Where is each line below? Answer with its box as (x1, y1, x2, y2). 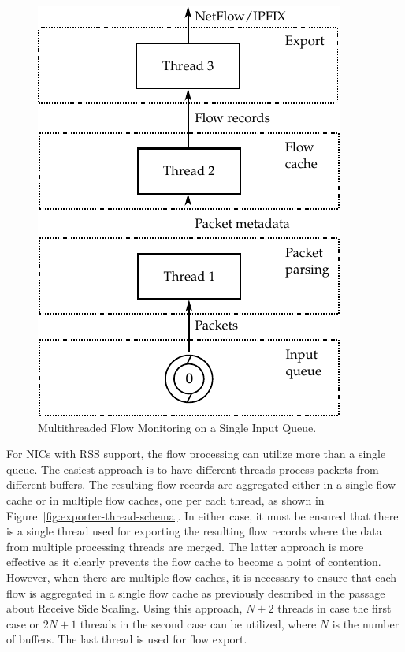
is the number (332, 615, 399, 632)
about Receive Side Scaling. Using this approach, (6, 600, 243, 617)
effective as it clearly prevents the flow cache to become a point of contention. (6, 553, 381, 570)
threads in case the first (277, 600, 392, 617)
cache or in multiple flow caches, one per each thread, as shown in (6, 491, 325, 508)
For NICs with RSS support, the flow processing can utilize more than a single (6, 445, 386, 462)
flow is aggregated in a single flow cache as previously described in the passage (6, 584, 385, 601)
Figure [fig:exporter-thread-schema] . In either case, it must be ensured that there (6, 507, 399, 523)
